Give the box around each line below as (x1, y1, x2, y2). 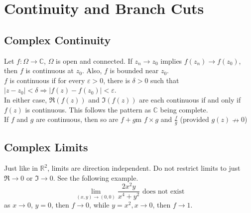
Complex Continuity (4, 32, 111, 47)
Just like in (4, 163, 38, 173)
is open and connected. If (56, 55, 132, 66)
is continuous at (25, 65, 74, 76)
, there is (103, 75, 130, 85)
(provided (180, 114, 209, 124)
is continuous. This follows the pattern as (25, 104, 151, 114)
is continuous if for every (9, 75, 85, 85)
